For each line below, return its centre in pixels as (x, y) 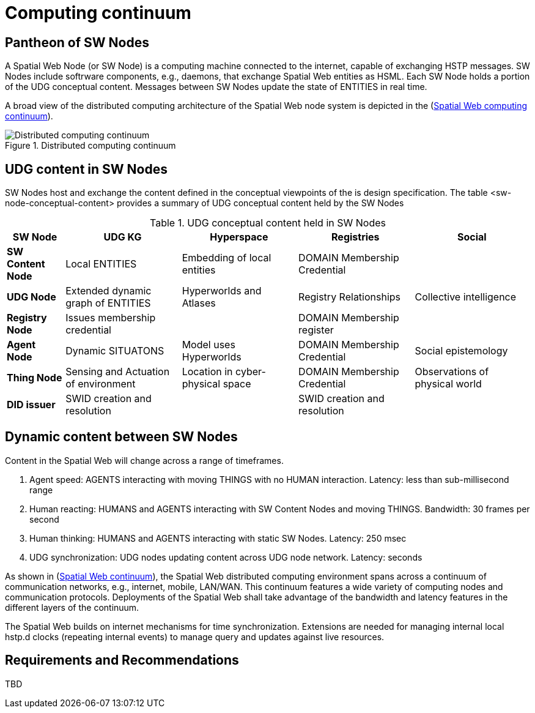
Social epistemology (461, 351)
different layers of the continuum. (72, 607)
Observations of (452, 372)
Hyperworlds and (222, 291)
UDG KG (123, 237)
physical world (448, 384)
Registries (356, 237)
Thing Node (35, 378)
